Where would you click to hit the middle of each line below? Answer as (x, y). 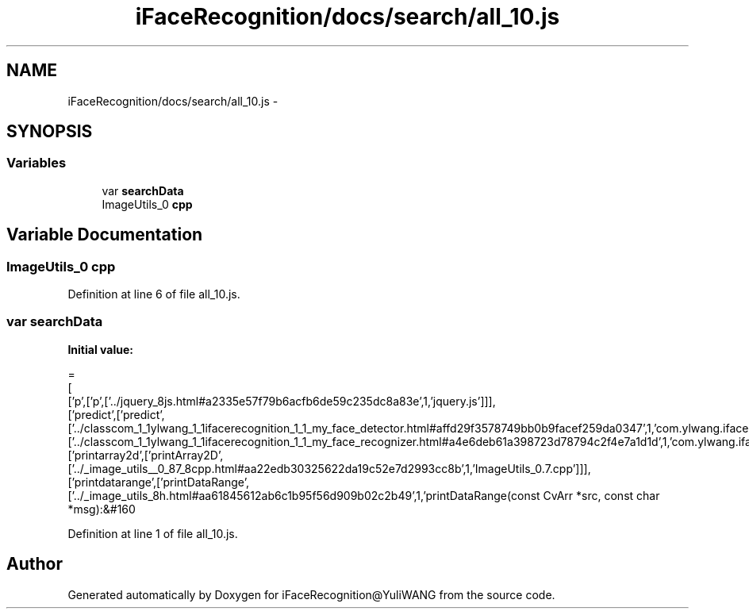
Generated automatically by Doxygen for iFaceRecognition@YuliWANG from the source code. (311, 594)
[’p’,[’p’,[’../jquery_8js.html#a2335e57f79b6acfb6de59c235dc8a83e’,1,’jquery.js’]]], (282, 401)
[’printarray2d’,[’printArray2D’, (146, 455)
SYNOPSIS (50, 132)
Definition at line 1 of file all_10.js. (153, 533)
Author (35, 564)
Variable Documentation (105, 235)
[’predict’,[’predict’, (116, 414)
